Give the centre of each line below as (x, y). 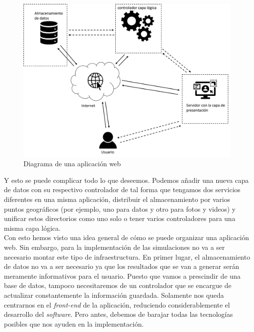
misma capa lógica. (32, 228)
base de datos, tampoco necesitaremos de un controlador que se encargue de (118, 285)
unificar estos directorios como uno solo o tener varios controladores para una (120, 218)
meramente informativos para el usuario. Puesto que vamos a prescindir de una (122, 276)
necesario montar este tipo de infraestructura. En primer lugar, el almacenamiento (127, 256)
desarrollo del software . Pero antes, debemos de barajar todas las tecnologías (118, 314)
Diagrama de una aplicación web (72, 164)
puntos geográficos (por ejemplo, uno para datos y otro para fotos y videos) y (120, 209)
